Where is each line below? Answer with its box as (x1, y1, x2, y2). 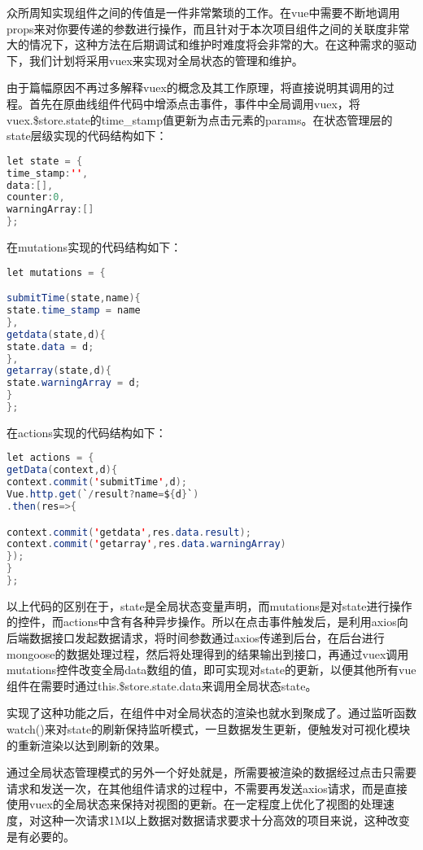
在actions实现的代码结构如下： (7, 423, 167, 440)
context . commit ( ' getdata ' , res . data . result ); (7, 526, 251, 538)
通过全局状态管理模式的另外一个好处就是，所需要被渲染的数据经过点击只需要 (7, 764, 416, 781)
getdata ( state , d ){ (7, 328, 106, 340)
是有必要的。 (7, 827, 75, 844)
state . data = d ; (7, 340, 94, 353)
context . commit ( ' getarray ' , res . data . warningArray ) (7, 538, 286, 550)
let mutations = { (7, 266, 106, 278)
